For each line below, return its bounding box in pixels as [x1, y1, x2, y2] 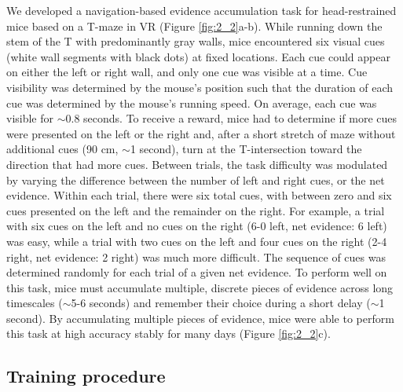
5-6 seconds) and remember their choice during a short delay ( [71, 295, 371, 311]
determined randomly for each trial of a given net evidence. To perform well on [6, 264, 387, 280]
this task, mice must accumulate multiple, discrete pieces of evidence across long [6, 279, 394, 295]
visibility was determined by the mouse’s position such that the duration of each [6, 79, 394, 95]
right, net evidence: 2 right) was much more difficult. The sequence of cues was [6, 248, 386, 265]
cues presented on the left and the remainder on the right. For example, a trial [6, 202, 385, 218]
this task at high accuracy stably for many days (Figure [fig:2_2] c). [6, 325, 331, 342]
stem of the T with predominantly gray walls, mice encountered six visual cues [6, 33, 385, 49]
